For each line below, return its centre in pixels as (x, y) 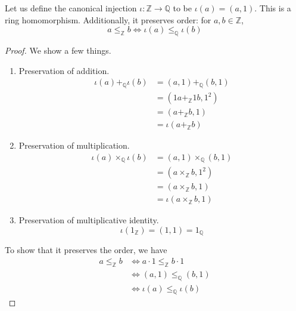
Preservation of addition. (64, 70)
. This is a (273, 8)
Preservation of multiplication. (74, 145)
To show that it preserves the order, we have (86, 250)
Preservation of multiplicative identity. (89, 220)
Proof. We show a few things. (58, 50)
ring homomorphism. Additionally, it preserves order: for (108, 19)
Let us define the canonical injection (71, 8)
